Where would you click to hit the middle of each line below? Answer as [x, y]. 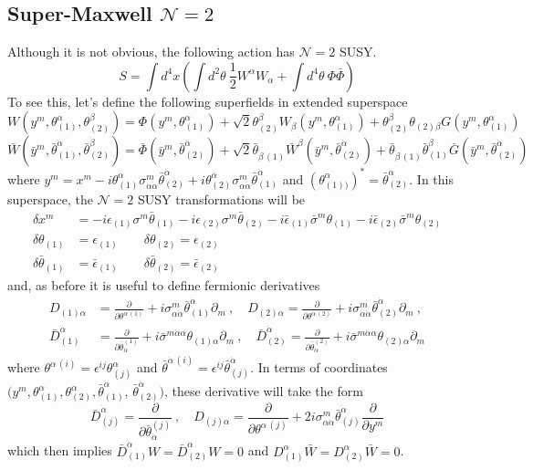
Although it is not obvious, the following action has [151, 52]
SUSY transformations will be [222, 198]
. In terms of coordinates [319, 367]
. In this [432, 178]
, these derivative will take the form [264, 391]
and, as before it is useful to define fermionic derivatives [164, 284]
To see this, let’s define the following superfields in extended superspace [208, 101]
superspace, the [50, 198]
